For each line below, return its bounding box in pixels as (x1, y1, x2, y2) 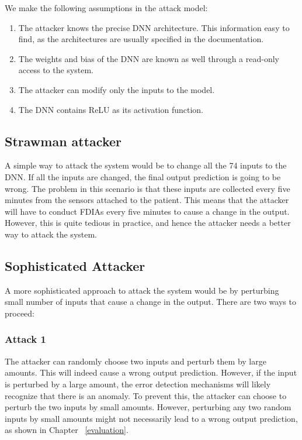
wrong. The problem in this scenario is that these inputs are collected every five (5, 182, 290, 194)
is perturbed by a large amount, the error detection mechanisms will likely (5, 377, 271, 390)
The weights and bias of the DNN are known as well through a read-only (18, 52, 279, 64)
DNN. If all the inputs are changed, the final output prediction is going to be (5, 170, 281, 183)
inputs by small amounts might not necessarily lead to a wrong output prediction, (5, 412, 298, 424)
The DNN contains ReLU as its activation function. (18, 103, 204, 115)
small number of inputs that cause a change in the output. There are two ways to (5, 295, 296, 308)
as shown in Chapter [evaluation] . (5, 424, 129, 436)
